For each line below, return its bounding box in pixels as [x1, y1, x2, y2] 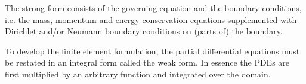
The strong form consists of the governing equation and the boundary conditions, [5, 2, 302, 14]
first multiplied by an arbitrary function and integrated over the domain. [5, 67, 271, 80]
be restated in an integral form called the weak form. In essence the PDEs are [5, 56, 290, 69]
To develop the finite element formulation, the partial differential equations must [5, 44, 300, 57]
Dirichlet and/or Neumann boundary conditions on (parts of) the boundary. [5, 25, 283, 37]
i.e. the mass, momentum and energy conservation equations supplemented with [5, 13, 297, 25]
